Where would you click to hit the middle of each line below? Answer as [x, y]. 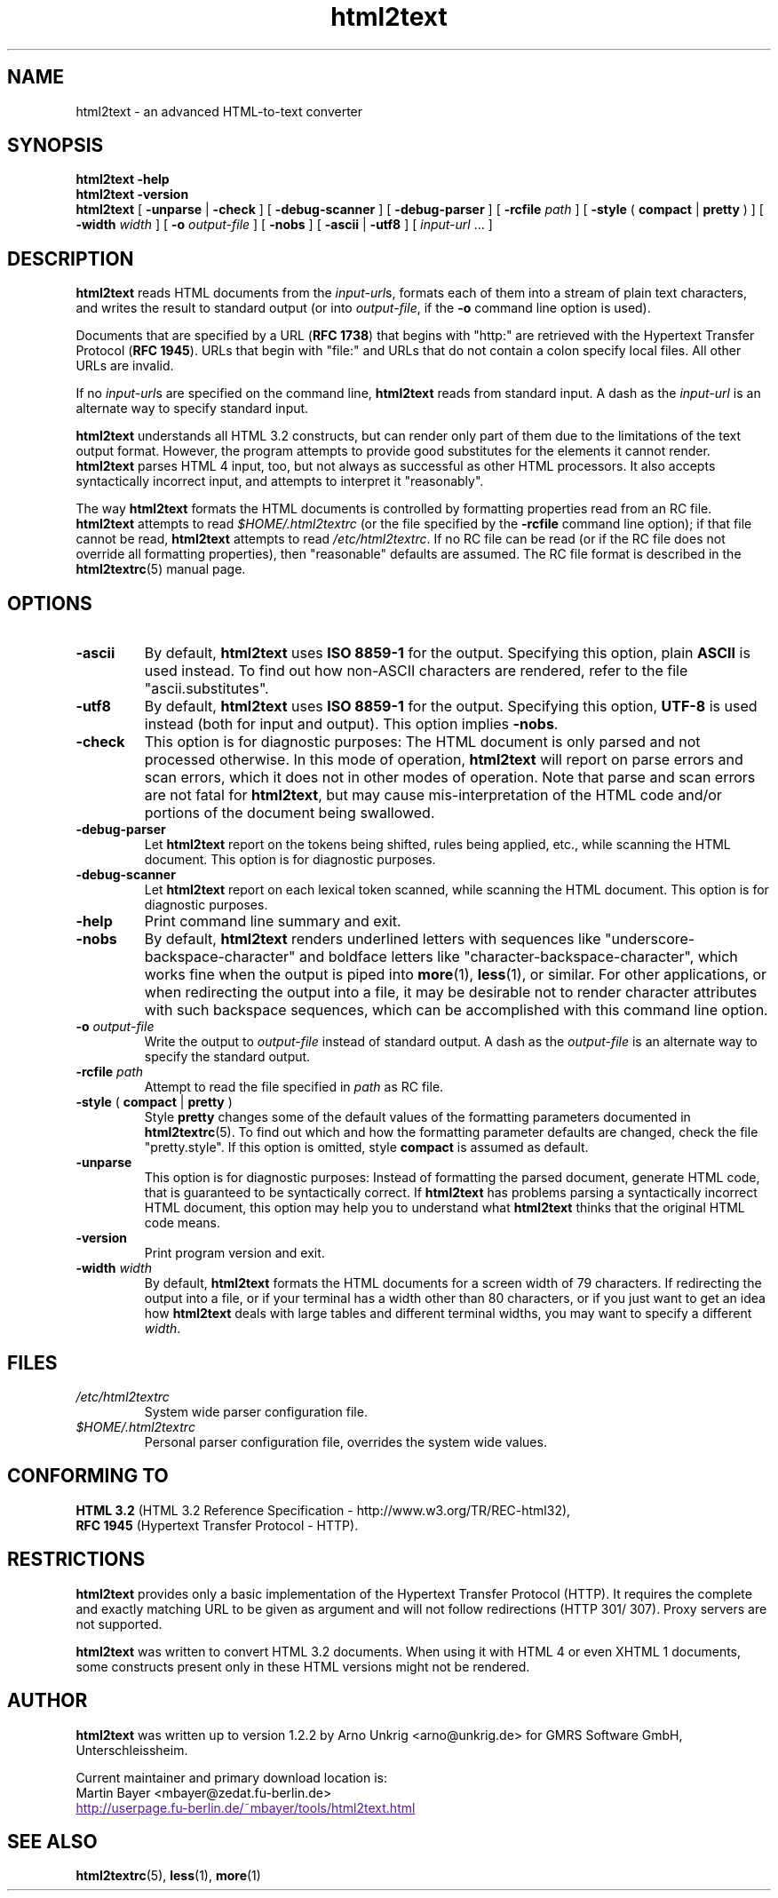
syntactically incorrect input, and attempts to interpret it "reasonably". [280, 481]
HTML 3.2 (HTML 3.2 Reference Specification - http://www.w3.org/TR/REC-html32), [323, 1510]
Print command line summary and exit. [273, 921]
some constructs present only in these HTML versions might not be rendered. [303, 1666]
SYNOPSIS [56, 146]
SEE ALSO [52, 1841]
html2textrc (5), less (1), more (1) [168, 1876]
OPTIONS [50, 603]
